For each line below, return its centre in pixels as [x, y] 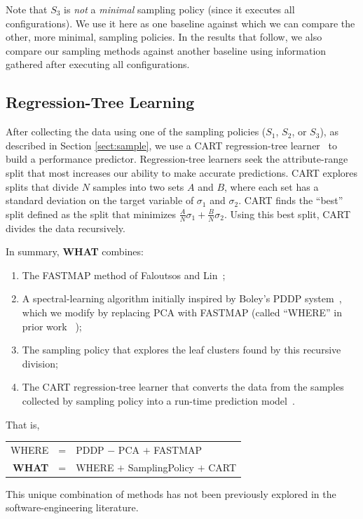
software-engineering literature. [72, 507]
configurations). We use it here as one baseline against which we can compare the [180, 23]
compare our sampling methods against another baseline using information [166, 50]
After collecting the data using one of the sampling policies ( [136, 132]
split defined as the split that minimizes [91, 214]
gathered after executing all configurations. [98, 64]
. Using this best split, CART [287, 214]
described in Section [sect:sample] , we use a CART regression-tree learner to [171, 145]
